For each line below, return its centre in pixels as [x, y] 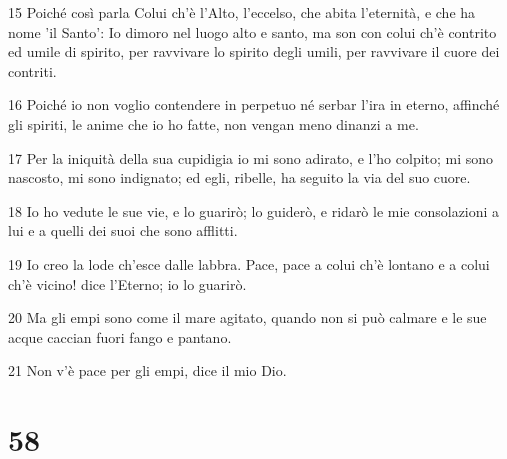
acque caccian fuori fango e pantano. [120, 336]
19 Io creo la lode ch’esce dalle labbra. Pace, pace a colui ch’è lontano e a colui [249, 263]
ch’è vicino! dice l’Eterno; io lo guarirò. [127, 283]
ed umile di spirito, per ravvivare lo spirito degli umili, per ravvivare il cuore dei [254, 51]
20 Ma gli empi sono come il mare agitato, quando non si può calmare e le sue [247, 317]
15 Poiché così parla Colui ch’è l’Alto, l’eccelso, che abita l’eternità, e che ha [242, 12]
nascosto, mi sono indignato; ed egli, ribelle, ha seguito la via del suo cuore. [239, 177]
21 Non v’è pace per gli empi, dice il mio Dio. [147, 370]
